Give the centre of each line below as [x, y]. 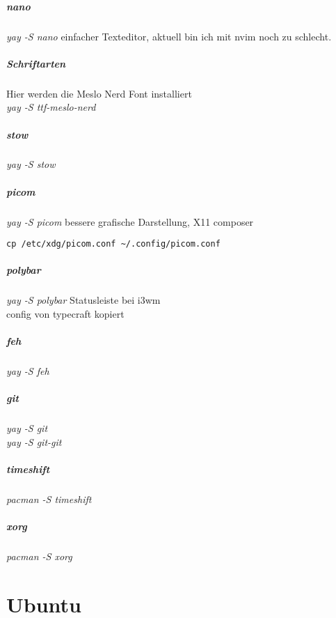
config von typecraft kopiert [65, 314]
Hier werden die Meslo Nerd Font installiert [99, 93]
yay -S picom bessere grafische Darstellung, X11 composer [130, 221]
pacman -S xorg [39, 556]
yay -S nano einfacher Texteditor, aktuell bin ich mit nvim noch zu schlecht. [169, 36]
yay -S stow [31, 164]
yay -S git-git [34, 441]
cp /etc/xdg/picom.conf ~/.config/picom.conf [113, 244]
